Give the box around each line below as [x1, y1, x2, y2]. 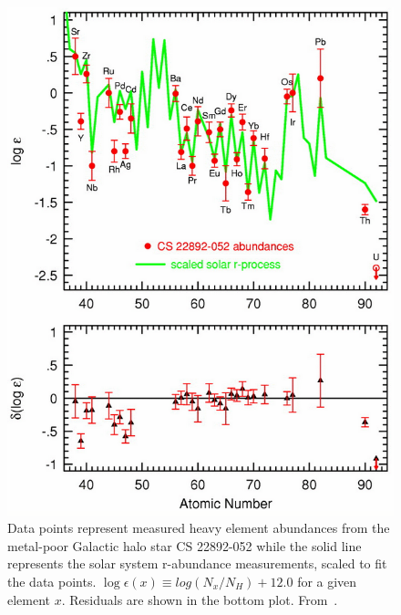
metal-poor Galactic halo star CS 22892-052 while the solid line [7, 536, 362, 555]
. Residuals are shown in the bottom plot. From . [61, 589, 338, 609]
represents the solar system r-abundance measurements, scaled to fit [7, 554, 387, 573]
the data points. [7, 571, 97, 590]
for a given [297, 571, 357, 590]
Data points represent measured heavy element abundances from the [7, 518, 390, 537]
